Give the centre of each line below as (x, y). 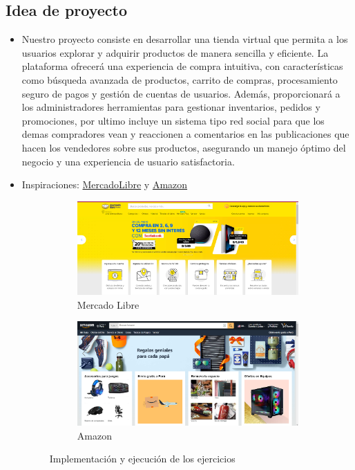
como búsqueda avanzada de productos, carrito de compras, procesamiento (180, 79)
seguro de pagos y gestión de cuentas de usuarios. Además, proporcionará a (181, 93)
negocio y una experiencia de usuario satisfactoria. (128, 161)
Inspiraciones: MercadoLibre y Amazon (105, 184)
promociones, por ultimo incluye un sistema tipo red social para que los (173, 120)
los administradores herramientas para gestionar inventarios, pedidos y (171, 107)
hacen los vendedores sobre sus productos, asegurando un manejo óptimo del (184, 147)
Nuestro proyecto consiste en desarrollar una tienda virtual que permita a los (185, 39)
